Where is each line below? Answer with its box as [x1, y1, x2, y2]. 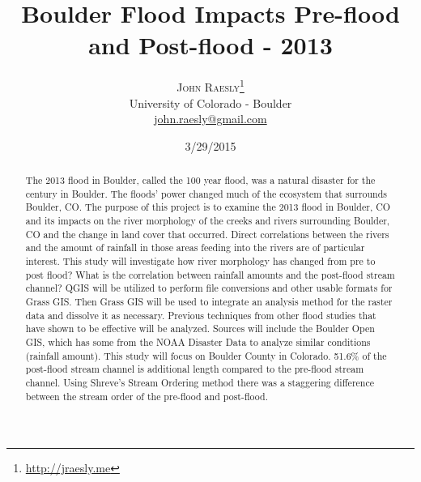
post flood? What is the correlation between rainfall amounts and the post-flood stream [25, 267, 395, 281]
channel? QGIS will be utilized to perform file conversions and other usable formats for [25, 281, 393, 295]
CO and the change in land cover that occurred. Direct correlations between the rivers [25, 227, 389, 241]
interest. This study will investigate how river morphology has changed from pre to [25, 254, 376, 268]
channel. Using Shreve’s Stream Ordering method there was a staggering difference [25, 375, 374, 389]
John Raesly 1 [176, 76, 245, 95]
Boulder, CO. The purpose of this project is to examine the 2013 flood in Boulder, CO [25, 200, 391, 214]
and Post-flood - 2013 [88, 28, 333, 62]
